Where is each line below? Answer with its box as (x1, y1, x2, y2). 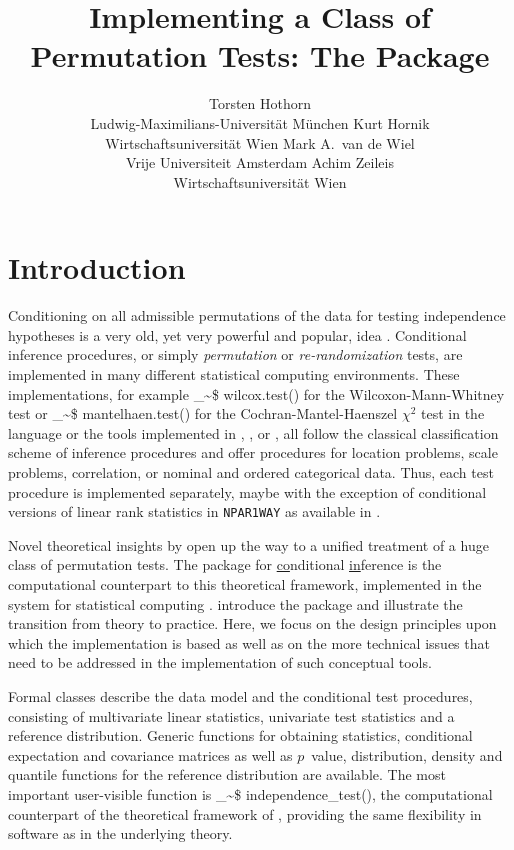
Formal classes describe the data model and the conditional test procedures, (8, 685, 473, 706)
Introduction (8, 247, 186, 288)
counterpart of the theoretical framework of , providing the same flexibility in (8, 803, 482, 824)
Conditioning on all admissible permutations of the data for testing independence (8, 305, 506, 326)
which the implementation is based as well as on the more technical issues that (8, 632, 490, 653)
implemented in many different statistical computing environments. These (8, 364, 460, 384)
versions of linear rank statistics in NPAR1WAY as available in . (8, 501, 381, 522)
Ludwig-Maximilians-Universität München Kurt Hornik (90, 112, 430, 133)
